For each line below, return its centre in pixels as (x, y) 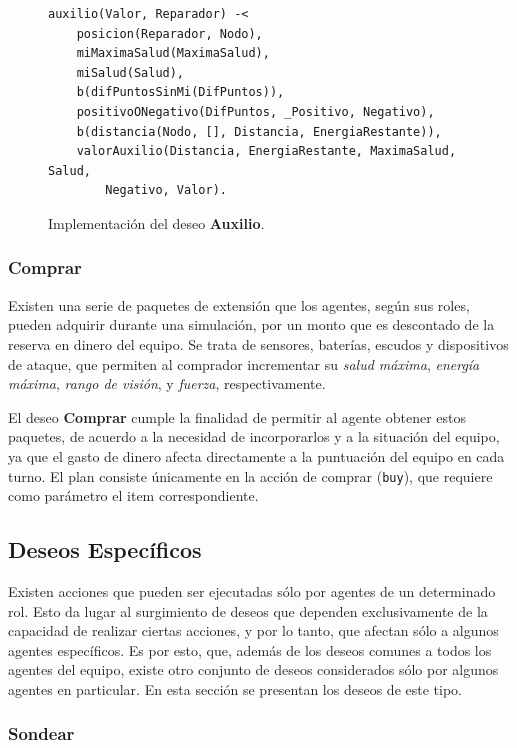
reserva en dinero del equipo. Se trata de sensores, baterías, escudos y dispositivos (258, 343)
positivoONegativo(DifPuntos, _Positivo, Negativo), (255, 111)
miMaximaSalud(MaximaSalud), (173, 53)
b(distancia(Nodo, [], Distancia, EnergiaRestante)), (259, 131)
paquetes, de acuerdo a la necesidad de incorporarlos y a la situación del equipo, (254, 436)
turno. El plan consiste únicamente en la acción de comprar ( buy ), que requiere (250, 475)
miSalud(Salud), (130, 72)
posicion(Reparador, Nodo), (169, 33)
